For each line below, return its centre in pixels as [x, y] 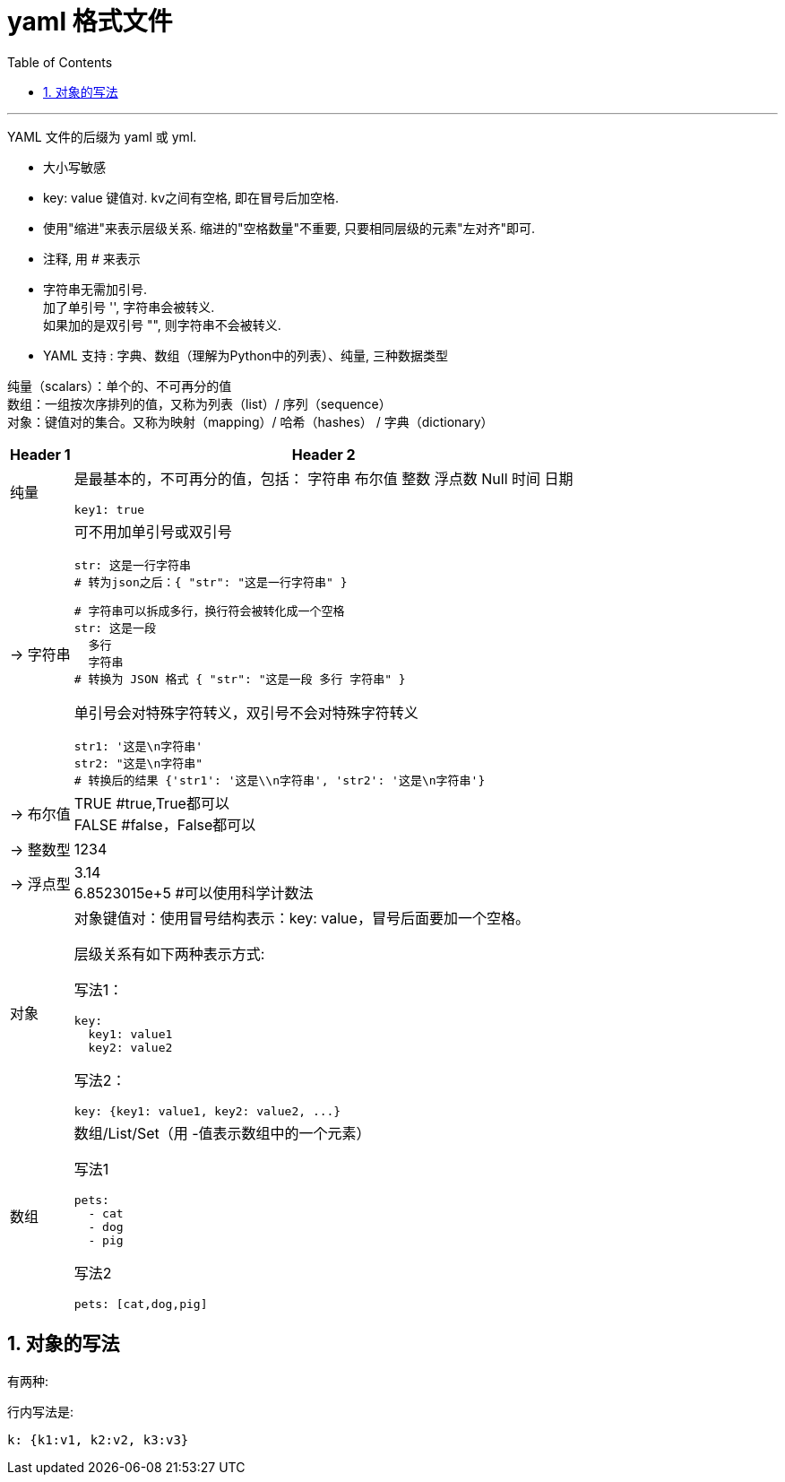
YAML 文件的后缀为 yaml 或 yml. [102, 136]
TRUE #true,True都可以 [151, 803]
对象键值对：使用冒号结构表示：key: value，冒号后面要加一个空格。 [302, 918]
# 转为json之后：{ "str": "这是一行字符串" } [211, 582]
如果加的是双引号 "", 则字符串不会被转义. [162, 325]
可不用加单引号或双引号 [153, 531]
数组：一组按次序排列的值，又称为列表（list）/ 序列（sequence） [199, 403]
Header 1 [40, 454]
